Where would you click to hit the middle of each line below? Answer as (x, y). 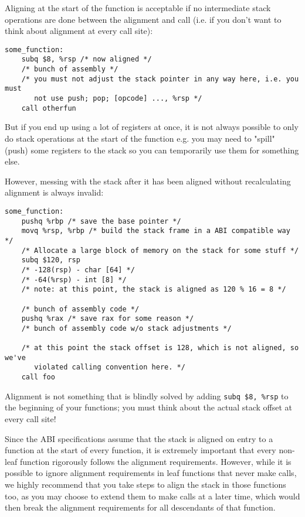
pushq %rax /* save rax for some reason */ (108, 319)
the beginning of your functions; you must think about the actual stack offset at (148, 407)
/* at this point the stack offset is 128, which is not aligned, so (160, 348)
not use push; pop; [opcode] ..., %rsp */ (118, 99)
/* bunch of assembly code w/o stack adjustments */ (126, 328)
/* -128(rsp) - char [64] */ (78, 270)
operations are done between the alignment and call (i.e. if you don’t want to (143, 19)
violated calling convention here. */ (110, 367)
